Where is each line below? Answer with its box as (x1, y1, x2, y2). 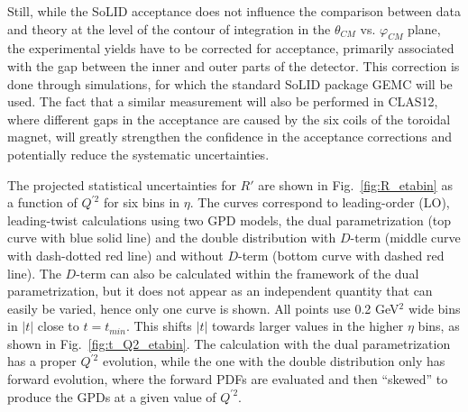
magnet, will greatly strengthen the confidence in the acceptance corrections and (7, 127, 453, 146)
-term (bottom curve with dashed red (237, 245, 445, 264)
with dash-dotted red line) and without (7, 245, 224, 264)
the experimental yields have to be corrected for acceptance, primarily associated (7, 39, 454, 58)
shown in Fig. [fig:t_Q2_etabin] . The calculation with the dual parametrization (7, 334, 451, 352)
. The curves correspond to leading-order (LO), (189, 193, 450, 212)
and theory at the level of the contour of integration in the (7, 19, 331, 38)
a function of (7, 193, 78, 212)
